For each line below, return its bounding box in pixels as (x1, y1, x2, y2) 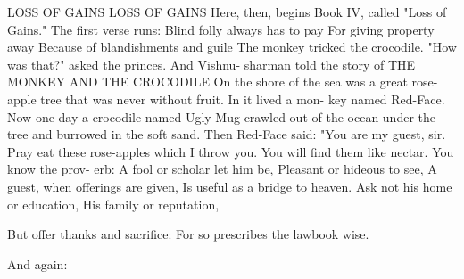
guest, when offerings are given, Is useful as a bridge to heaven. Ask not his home (7, 176, 452, 195)
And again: (7, 254, 68, 273)
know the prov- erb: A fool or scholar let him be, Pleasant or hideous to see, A (7, 160, 437, 178)
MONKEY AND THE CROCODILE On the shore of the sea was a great (7, 72, 408, 91)
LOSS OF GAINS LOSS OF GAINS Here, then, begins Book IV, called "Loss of (7, 3, 447, 21)
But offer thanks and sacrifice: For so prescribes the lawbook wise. (7, 225, 369, 243)
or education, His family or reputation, (7, 194, 220, 213)
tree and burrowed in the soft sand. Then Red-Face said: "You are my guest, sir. (7, 125, 446, 144)
